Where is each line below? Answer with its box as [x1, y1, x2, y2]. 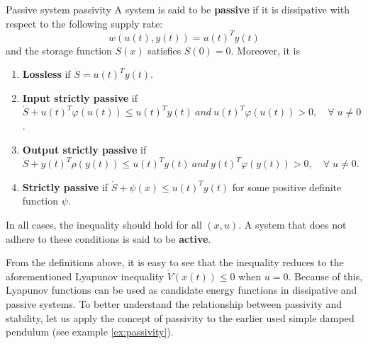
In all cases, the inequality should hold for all [6, 217, 202, 232]
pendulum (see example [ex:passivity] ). [6, 324, 174, 339]
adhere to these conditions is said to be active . [6, 231, 211, 246]
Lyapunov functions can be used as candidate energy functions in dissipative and [6, 282, 357, 297]
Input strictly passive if [22, 90, 138, 105]
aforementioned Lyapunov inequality [6, 268, 165, 283]
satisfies [147, 42, 182, 57]
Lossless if [22, 67, 71, 81]
